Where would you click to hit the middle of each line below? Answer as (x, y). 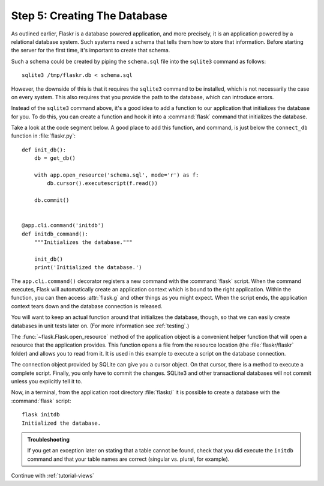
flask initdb (41, 415)
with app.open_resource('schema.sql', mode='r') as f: (116, 175)
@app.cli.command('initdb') (63, 226)
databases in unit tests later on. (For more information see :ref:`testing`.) (100, 326)
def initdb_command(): (55, 234)
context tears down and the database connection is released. (87, 306)
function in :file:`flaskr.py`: (43, 136)
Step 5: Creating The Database (89, 16)
